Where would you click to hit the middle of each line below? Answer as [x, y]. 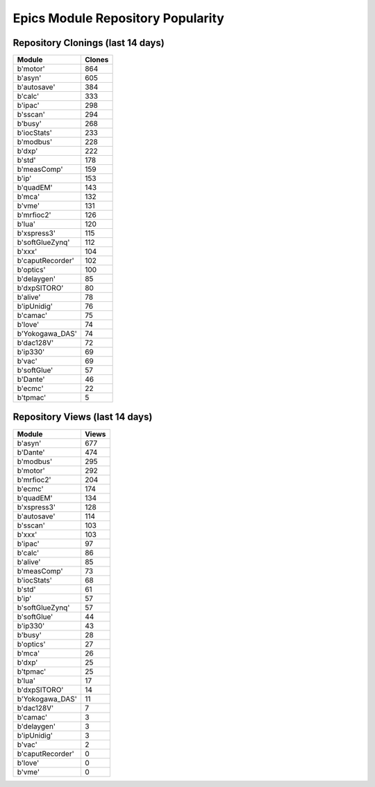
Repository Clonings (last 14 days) [89, 43]
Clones [97, 60]
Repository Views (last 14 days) [83, 417]
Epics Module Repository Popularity [119, 18]
